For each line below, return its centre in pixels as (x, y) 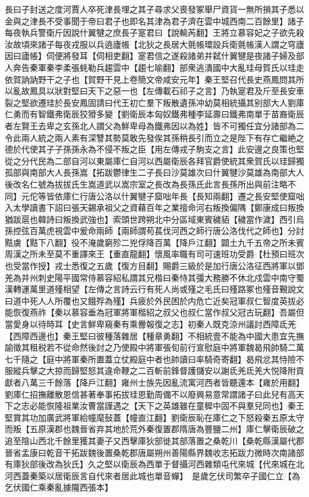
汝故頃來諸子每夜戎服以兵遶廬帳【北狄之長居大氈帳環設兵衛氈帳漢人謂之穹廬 (154, 44)
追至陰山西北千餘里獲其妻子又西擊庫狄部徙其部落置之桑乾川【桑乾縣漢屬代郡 (154, 440)
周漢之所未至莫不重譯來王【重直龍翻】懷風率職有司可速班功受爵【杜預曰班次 (154, 254)
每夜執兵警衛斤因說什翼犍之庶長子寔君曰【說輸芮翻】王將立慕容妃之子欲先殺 (154, 32)
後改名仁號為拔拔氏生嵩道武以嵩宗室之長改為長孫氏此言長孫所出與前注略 (146, 184)
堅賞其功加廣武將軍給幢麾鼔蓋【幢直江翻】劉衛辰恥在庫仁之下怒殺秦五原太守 (154, 417)
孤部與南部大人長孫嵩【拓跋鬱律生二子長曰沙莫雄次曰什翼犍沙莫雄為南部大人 (154, 172)
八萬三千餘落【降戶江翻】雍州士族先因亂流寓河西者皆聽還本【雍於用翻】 (163, 382)
